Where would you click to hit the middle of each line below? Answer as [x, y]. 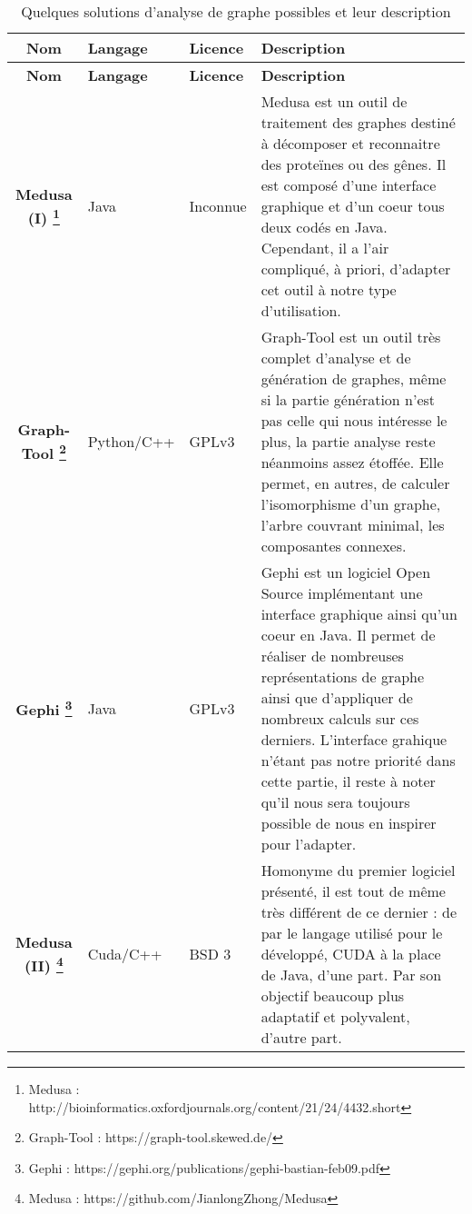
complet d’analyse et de [336, 358]
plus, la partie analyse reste [348, 441]
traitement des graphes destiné [358, 122]
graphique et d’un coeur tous [353, 206]
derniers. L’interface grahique [354, 739]
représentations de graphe [343, 677]
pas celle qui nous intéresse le [354, 420]
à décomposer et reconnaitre [350, 143]
